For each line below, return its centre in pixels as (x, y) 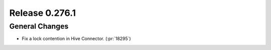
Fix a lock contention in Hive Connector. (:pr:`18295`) (77, 39)
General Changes (39, 26)
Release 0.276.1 (43, 13)
